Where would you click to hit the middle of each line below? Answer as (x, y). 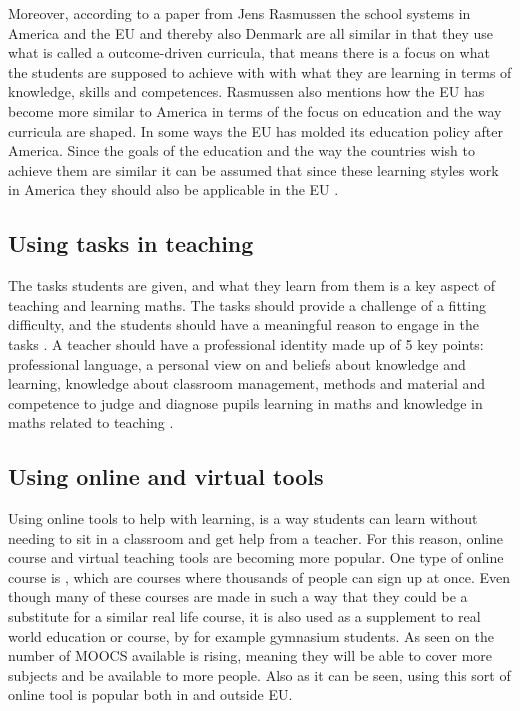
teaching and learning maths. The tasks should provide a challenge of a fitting (247, 304)
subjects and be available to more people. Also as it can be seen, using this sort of (259, 674)
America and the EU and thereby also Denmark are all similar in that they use (250, 32)
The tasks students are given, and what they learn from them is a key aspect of (252, 285)
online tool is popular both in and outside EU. (150, 694)
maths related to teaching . (91, 422)
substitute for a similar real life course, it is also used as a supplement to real (244, 616)
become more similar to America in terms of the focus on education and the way (255, 110)
